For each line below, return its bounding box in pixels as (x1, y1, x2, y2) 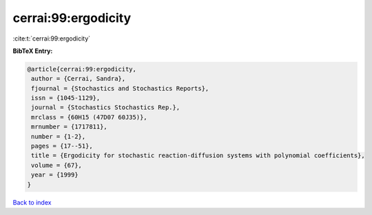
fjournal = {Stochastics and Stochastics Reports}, (31, 84, 209, 92)
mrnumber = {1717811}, (31, 123, 108, 131)
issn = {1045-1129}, (31, 94, 101, 102)
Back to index (12, 198, 52, 206)
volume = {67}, (31, 161, 83, 169)
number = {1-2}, (31, 133, 86, 140)
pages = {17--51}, (31, 142, 93, 150)
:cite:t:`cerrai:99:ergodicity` (12, 34, 91, 43)
